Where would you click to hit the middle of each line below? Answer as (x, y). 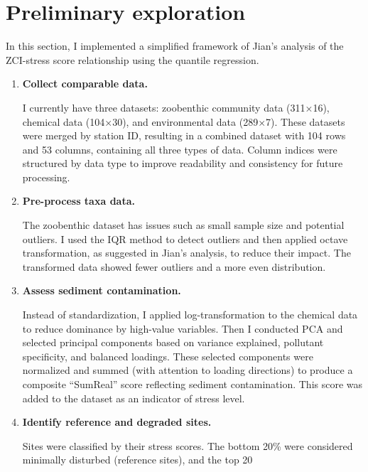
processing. (46, 177)
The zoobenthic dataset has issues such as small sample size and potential (183, 225)
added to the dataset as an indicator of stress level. (134, 398)
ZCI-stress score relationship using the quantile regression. (132, 59)
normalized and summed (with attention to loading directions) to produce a (188, 370)
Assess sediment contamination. (102, 290)
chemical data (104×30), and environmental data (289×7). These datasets (184, 121)
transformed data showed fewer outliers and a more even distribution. (174, 266)
